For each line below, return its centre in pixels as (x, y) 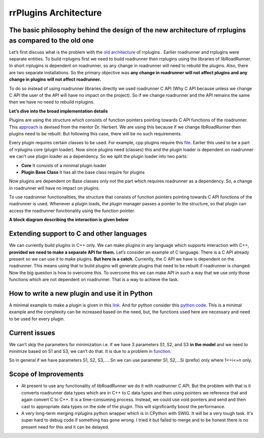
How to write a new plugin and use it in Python (81, 293)
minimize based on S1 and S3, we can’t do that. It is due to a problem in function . (90, 351)
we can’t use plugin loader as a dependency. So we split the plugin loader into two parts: (98, 156)
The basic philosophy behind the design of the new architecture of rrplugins (128, 30)
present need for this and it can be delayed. (65, 427)
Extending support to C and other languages (78, 234)
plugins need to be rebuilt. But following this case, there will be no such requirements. (95, 133)
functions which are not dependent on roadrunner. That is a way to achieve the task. (94, 280)
